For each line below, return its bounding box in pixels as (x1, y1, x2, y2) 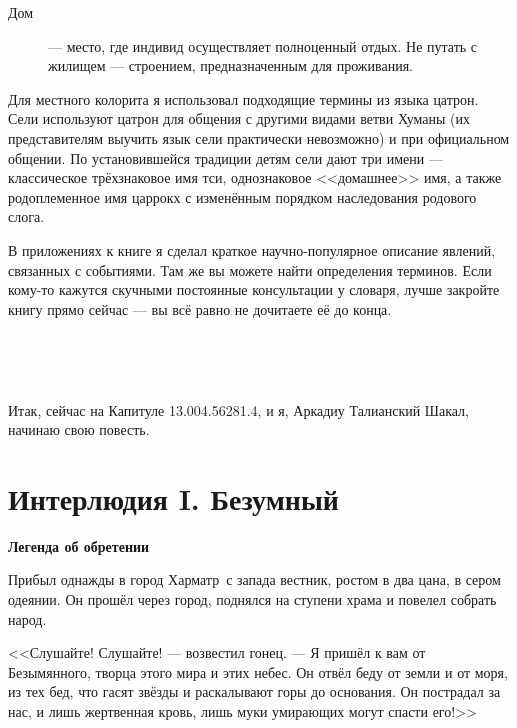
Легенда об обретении (8, 535, 150, 556)
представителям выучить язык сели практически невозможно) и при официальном (8, 127, 510, 148)
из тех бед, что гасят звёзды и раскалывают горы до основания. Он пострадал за (8, 681, 501, 702)
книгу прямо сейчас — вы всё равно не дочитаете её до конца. (8, 298, 392, 319)
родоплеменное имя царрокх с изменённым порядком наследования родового (8, 186, 477, 207)
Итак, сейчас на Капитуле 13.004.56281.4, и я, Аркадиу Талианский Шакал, (8, 399, 470, 420)
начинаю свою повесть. (8, 419, 150, 440)
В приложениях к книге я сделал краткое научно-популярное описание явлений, (8, 239, 496, 260)
